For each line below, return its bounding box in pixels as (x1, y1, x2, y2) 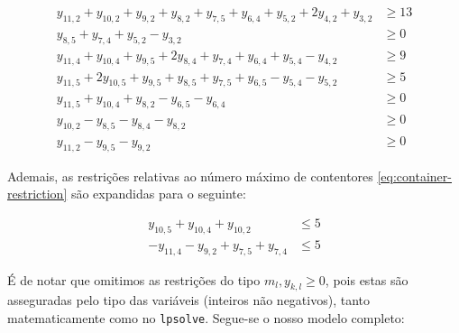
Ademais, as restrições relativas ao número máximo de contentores (7, 166, 373, 185)
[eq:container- (377, 166, 452, 185)
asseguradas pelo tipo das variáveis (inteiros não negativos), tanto (7, 291, 370, 310)
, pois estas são (325, 270, 409, 289)
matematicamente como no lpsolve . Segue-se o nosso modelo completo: (7, 309, 405, 328)
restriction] (7, 184, 68, 203)
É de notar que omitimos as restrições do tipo (7, 270, 261, 289)
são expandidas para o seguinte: (70, 184, 246, 203)
